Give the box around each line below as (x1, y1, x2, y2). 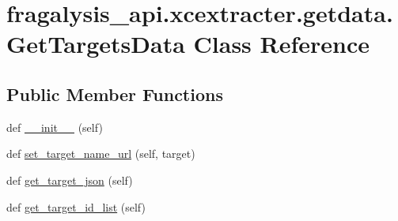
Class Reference (193, 28, 370, 60)
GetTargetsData (6, 28, 185, 60)
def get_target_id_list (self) (6, 198, 146, 215)
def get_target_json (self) (6, 171, 133, 188)
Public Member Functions (6, 81, 223, 106)
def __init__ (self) (6, 118, 103, 135)
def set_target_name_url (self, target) (6, 145, 195, 162)
